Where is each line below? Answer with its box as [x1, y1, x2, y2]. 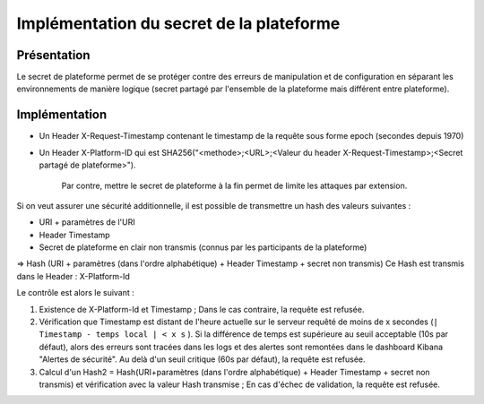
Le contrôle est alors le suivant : [16, 288, 134, 298]
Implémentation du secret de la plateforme [16, 13, 341, 33]
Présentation [16, 47, 91, 63]
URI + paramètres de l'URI [39, 217, 136, 228]
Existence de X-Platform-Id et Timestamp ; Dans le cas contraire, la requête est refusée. [39, 304, 365, 314]
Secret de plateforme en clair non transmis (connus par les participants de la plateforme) [39, 242, 367, 253]
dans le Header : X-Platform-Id [16, 271, 130, 281]
